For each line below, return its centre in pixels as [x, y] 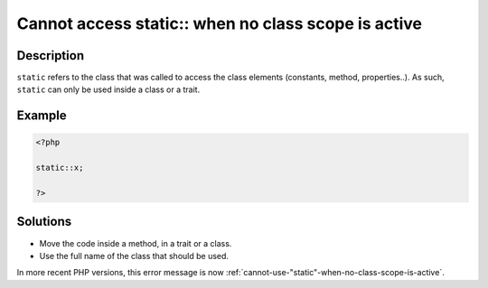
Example [42, 116]
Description [51, 56]
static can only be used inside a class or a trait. [108, 89]
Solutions [44, 222]
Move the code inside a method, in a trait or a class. [136, 243]
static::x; [60, 168]
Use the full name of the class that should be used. [134, 255]
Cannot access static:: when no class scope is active [219, 23]
